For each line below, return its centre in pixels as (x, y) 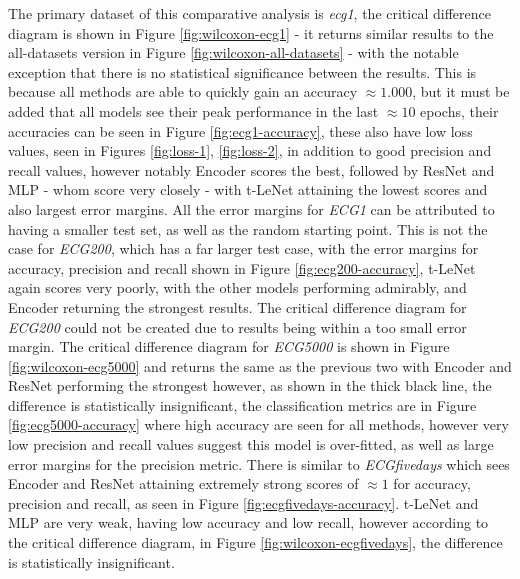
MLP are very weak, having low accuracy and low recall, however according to (248, 522)
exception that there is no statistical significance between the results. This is (242, 71)
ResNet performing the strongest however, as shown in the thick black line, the (250, 385)
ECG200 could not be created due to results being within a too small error (237, 326)
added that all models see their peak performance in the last (193, 110)
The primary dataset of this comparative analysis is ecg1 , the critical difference (249, 13)
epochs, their (459, 110)
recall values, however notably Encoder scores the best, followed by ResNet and (251, 169)
